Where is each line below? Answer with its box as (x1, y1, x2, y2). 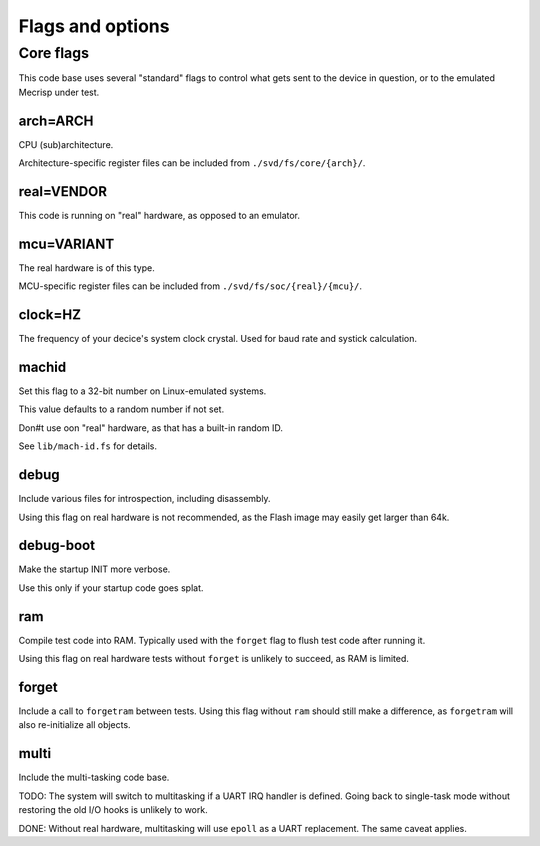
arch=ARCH (18, 112, 94, 129)
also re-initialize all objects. (18, 719, 131, 731)
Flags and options (18, 15, 170, 37)
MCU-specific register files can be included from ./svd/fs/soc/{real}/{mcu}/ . (18, 280, 363, 292)
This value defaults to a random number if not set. (18, 403, 225, 415)
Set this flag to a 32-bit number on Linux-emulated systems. (18, 385, 267, 397)
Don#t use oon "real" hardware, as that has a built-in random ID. (18, 421, 284, 434)
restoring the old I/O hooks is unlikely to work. (18, 804, 209, 816)
